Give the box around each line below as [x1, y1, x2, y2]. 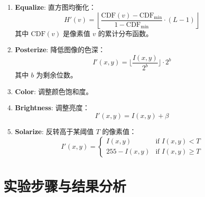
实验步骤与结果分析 [3, 176, 127, 196]
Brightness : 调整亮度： [15, 102, 90, 113]
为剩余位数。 [36, 70, 77, 80]
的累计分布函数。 [98, 28, 153, 38]
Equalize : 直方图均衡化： [15, 2, 96, 12]
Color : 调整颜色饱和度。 [15, 86, 93, 96]
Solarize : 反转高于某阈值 [15, 126, 94, 136]
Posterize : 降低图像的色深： [15, 44, 105, 55]
